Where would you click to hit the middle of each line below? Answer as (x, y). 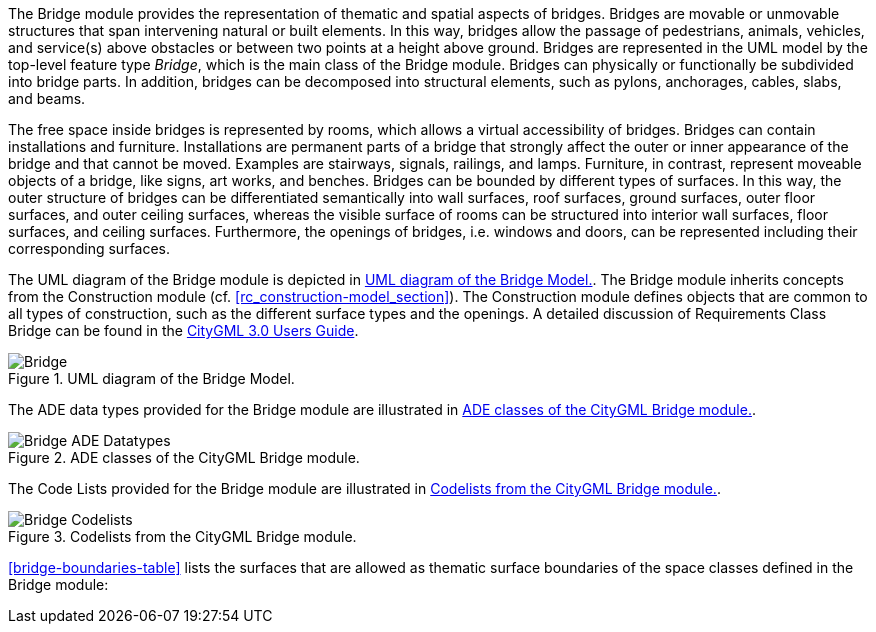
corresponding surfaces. (89, 248)
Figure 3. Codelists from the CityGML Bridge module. (182, 536)
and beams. (47, 98)
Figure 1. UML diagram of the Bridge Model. (151, 378)
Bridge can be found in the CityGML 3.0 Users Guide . (183, 330)
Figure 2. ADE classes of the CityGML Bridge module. (184, 457)
